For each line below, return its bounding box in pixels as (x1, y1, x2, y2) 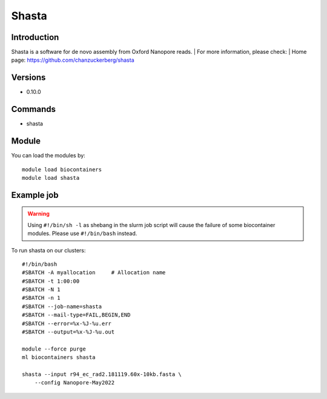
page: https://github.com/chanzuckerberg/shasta (11, 56, 134, 64)
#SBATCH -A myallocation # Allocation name (22, 269, 166, 276)
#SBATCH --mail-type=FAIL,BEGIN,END (22, 312, 131, 318)
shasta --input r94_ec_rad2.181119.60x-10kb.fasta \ (22, 371, 182, 378)
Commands (11, 104, 56, 114)
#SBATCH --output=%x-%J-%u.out (22, 329, 115, 335)
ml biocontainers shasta (22, 354, 96, 361)
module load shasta (22, 174, 80, 181)
